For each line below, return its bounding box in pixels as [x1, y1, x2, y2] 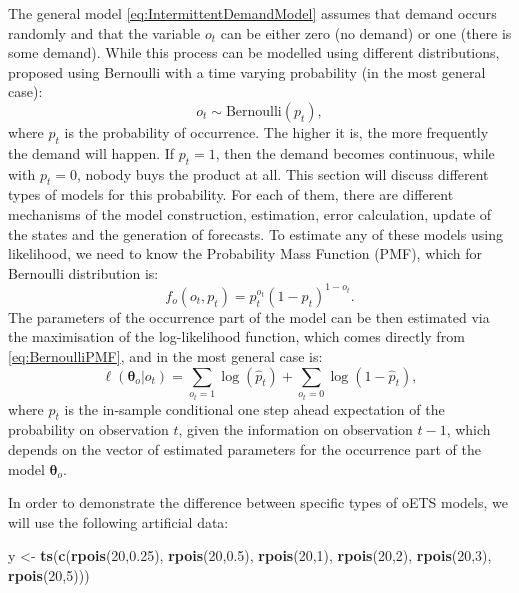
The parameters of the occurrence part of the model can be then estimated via [8, 306, 490, 327]
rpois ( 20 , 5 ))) [8, 564, 90, 585]
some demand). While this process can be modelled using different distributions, [8, 42, 500, 63]
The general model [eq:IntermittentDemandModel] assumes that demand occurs [8, 3, 497, 23]
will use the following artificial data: [8, 511, 229, 532]
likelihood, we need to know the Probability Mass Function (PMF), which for [8, 243, 482, 264]
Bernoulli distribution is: [8, 262, 159, 283]
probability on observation [8, 419, 169, 440]
